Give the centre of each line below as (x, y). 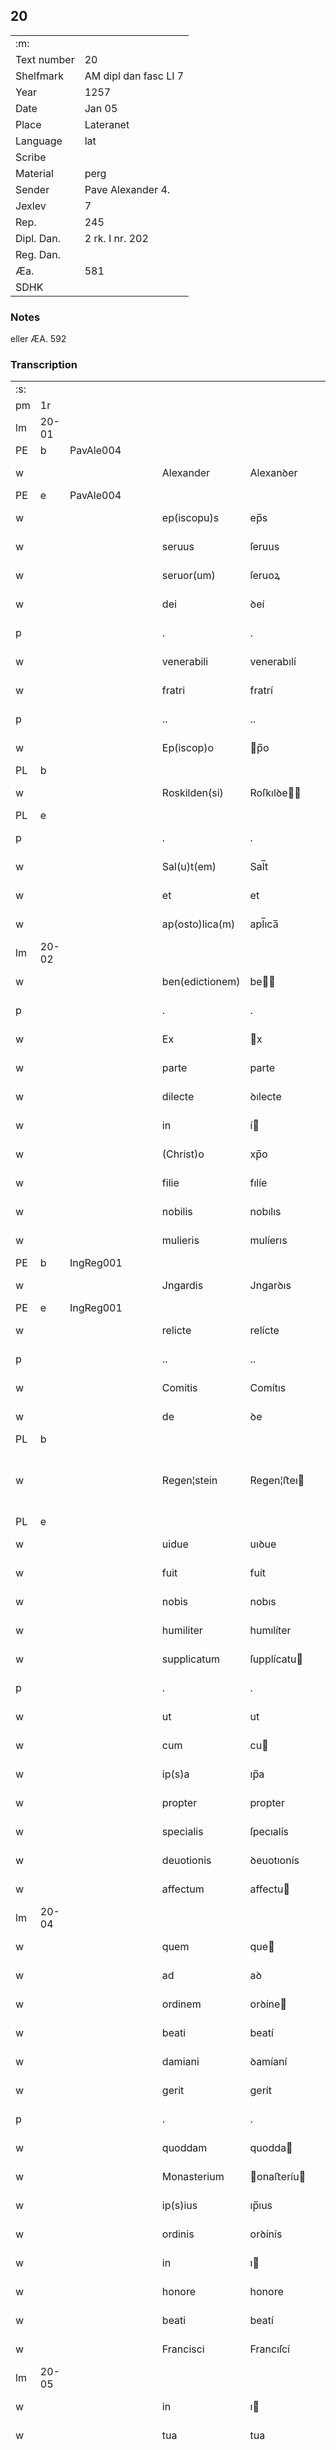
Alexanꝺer (273, 473)
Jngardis (182, 1286)
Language (39, 141)
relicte (176, 1331)
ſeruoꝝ (265, 576)
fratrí (261, 691)
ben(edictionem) (201, 982)
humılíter (270, 1631)
